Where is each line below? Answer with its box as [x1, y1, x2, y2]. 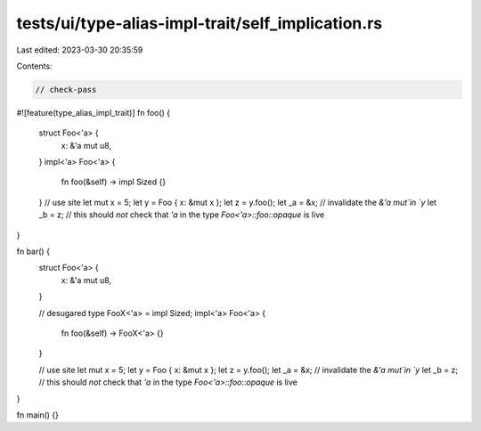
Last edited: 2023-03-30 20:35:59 [16, 45, 143, 55]
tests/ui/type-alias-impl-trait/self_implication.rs [16, 13, 383, 33]
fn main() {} [16, 410, 60, 420]
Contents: [16, 61, 53, 71]
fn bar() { [16, 246, 51, 257]
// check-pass [35, 85, 97, 94]
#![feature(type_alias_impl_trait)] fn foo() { [16, 107, 171, 118]
